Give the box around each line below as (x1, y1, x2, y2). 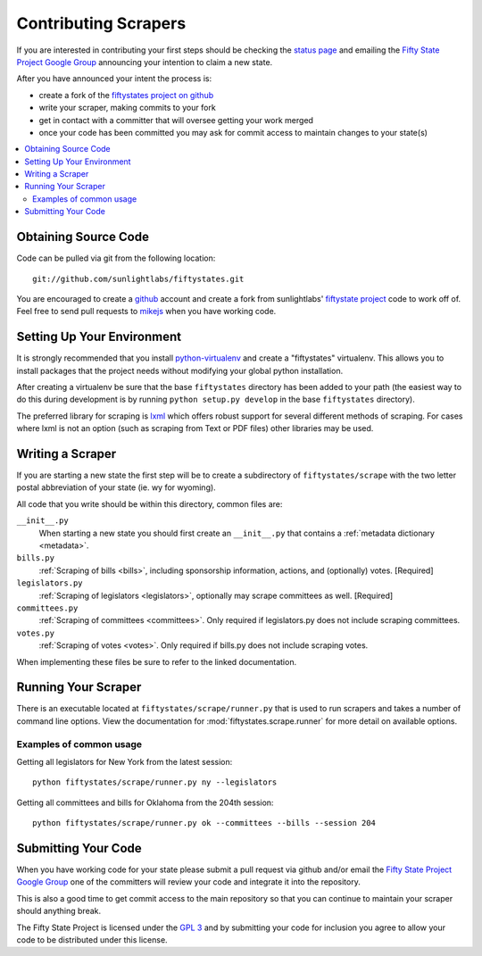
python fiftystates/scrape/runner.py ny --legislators (32, 777, 278, 787)
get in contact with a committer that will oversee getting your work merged (38, 114, 314, 125)
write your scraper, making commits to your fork (38, 103, 216, 113)
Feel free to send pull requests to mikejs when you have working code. (16, 306, 277, 317)
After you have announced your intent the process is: (16, 73, 212, 84)
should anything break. (16, 906, 102, 917)
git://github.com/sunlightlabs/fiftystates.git (32, 273, 245, 284)
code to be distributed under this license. (16, 935, 169, 945)
